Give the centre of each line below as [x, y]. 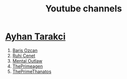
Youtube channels [84, 9]
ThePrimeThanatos [32, 71]
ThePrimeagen [28, 66]
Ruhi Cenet [24, 56]
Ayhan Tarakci [35, 37]
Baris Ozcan [25, 50]
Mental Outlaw [27, 61]
